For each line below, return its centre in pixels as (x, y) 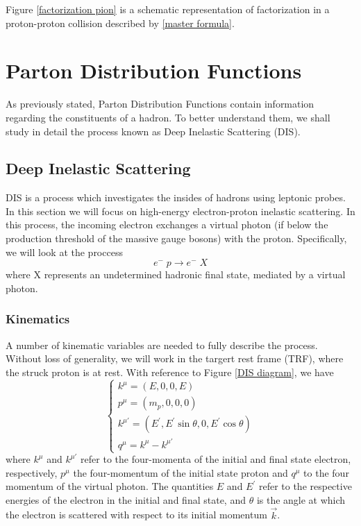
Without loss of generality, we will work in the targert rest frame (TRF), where (175, 358)
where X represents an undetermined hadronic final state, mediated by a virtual (176, 274)
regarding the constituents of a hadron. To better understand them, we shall (168, 117)
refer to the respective (305, 486)
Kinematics (38, 319)
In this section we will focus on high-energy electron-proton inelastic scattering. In (180, 211)
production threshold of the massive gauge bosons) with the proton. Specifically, (176, 238)
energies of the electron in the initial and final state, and (126, 499)
